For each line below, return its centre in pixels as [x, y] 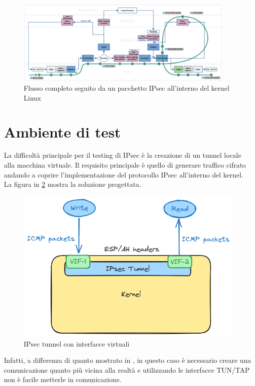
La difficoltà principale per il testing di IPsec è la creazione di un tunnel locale [123, 155]
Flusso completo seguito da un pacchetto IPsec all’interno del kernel [127, 88]
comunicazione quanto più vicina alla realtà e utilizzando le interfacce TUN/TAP [127, 369]
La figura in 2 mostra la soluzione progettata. [73, 184]
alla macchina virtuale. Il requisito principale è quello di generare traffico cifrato [125, 165]
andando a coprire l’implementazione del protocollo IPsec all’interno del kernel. [124, 174]
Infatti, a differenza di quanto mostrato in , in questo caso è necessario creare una [127, 360]
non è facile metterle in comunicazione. [63, 379]
